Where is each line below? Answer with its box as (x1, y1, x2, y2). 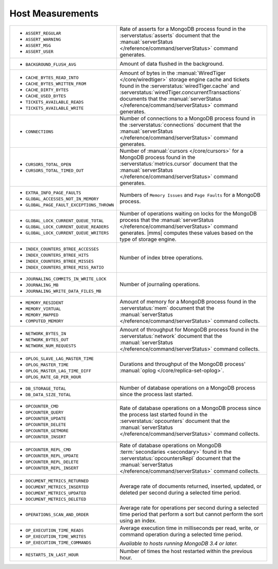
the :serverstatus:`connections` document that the (119, 121, 241, 128)
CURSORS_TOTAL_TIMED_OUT (25, 168, 84, 173)
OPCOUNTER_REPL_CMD (25, 447, 72, 452)
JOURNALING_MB (25, 282, 59, 288)
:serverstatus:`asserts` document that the (119, 31, 220, 39)
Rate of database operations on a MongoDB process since (119, 404, 262, 412)
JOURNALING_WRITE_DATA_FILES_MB (25, 288, 101, 294)
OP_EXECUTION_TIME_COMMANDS (25, 540, 92, 545)
